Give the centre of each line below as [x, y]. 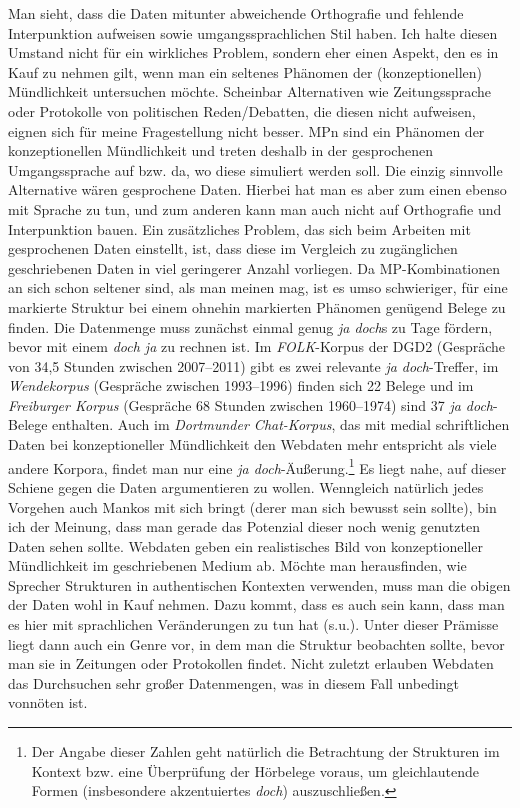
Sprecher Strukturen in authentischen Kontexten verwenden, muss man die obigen [259, 584]
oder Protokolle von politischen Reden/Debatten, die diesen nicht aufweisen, [242, 110]
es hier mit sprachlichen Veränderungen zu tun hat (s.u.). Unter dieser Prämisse [253, 624]
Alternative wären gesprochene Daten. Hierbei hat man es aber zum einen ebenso [257, 189]
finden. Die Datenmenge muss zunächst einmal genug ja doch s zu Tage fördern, [250, 326]
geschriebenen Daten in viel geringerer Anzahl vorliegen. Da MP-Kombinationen [254, 267]
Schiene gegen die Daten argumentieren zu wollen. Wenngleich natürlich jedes [246, 486]
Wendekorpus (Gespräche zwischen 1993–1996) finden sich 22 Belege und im [241, 385]
